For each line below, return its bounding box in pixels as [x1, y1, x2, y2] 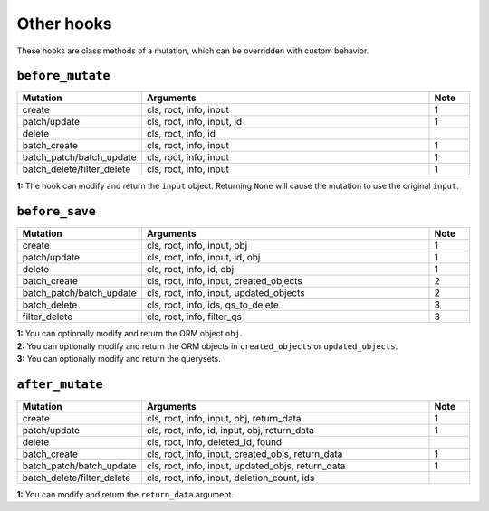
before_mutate [16, 69, 110, 83]
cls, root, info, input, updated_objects [146, 287, 305, 299]
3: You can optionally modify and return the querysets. [16, 354, 221, 364]
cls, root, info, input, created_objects [146, 275, 302, 288]
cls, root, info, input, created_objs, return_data [146, 448, 343, 460]
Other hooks [16, 14, 112, 33]
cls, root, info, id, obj [146, 263, 235, 276]
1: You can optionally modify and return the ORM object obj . [16, 328, 243, 339]
